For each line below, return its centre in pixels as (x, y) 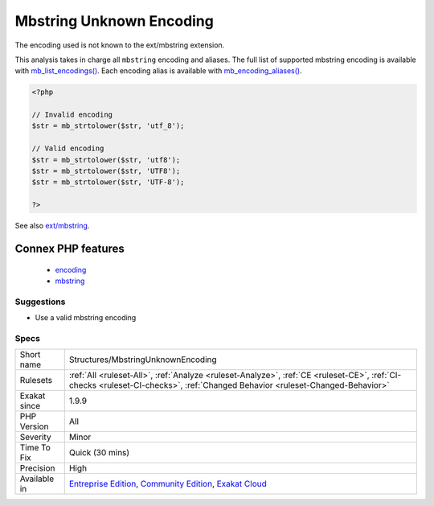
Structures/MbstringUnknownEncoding (143, 360)
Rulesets (36, 381)
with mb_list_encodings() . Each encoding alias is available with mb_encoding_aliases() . (158, 71)
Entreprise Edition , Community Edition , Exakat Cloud (168, 484)
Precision (37, 468)
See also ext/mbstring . (52, 226)
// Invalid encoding (72, 115)
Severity (35, 437)
